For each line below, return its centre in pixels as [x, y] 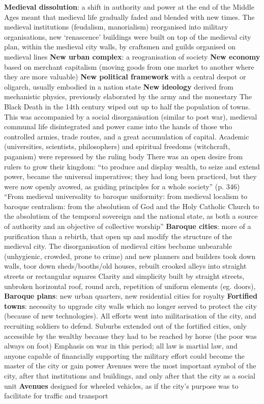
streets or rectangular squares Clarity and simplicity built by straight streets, [124, 276]
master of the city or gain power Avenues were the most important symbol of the [130, 366]
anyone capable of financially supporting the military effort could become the [124, 355]
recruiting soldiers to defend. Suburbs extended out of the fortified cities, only [125, 326]
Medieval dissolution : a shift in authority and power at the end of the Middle [129, 7]
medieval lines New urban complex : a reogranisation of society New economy [132, 56]
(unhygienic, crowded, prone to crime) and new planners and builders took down [130, 256]
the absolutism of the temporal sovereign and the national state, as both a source [131, 216]
